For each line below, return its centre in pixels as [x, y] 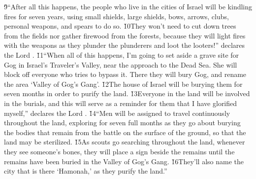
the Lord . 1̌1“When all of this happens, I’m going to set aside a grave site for [122, 54]
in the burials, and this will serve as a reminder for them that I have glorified [121, 103]
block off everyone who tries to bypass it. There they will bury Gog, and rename [125, 74]
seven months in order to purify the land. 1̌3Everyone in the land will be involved [127, 93]
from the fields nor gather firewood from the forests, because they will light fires [125, 35]
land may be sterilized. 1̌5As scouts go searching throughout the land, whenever [125, 142]
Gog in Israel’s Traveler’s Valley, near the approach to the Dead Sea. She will [121, 64]
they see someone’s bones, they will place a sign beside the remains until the [119, 151]
